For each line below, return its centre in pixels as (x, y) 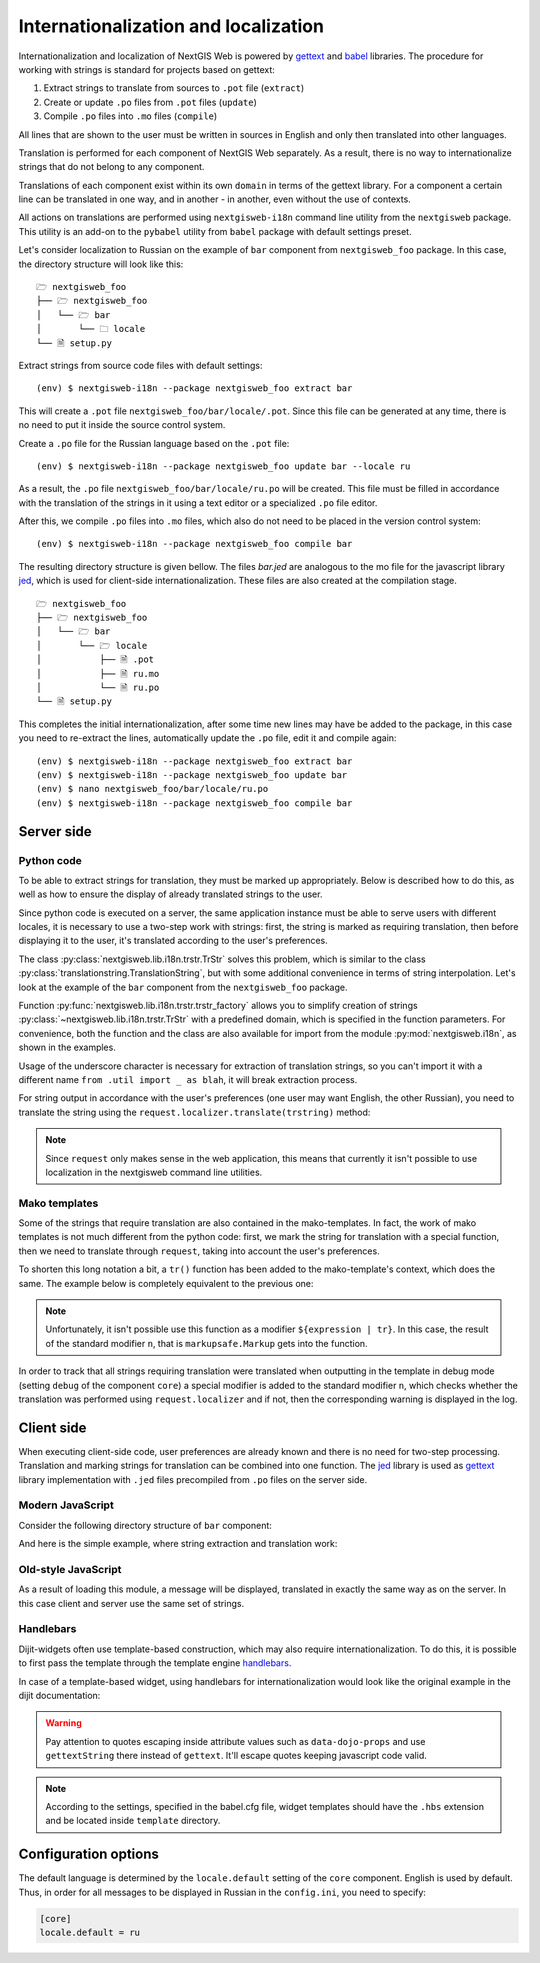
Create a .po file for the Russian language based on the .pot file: (154, 443)
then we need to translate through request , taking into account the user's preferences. (199, 1251)
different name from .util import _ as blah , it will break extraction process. (188, 1079)
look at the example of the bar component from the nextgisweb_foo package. (183, 987)
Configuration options (89, 1854)
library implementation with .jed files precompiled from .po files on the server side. (193, 1479)
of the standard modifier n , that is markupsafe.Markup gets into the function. (207, 1343)
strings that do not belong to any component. (111, 167)
